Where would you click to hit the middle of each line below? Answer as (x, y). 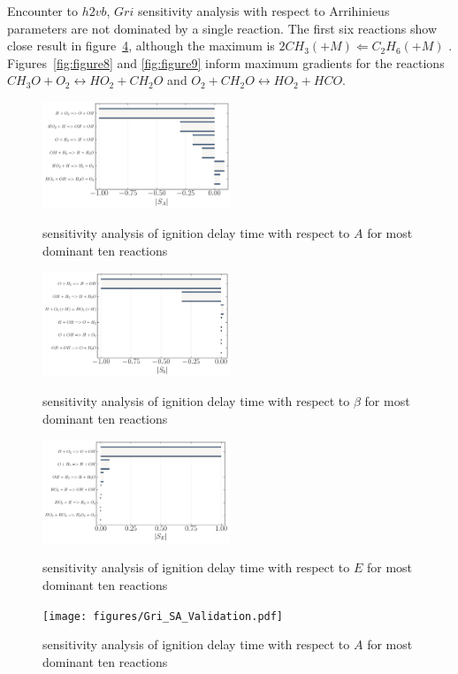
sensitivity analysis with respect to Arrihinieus (263, 11)
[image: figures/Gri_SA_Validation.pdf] (163, 616)
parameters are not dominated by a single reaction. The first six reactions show (222, 28)
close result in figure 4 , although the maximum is (141, 46)
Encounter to (42, 11)
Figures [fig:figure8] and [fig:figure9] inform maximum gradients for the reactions (226, 62)
